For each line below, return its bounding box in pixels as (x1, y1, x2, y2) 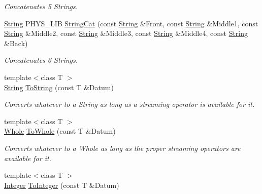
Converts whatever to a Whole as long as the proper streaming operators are (4, 142, 241, 153)
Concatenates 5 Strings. (4, 1, 78, 11)
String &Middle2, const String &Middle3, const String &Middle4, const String (4, 28, 248, 38)
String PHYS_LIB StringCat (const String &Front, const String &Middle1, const (4, 18, 258, 28)
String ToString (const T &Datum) (4, 82, 114, 92)
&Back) (4, 37, 28, 48)
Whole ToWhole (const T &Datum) (4, 126, 116, 136)
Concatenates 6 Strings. (4, 55, 78, 65)
